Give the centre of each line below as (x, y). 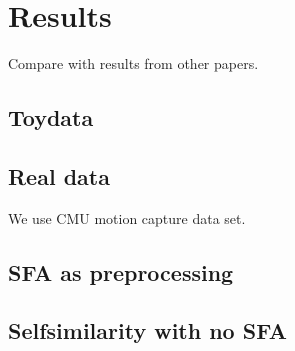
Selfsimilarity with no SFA (147, 330)
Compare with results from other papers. (133, 63)
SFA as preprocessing (121, 271)
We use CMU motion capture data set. (127, 217)
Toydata (51, 117)
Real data (59, 175)
